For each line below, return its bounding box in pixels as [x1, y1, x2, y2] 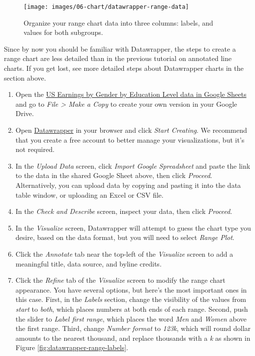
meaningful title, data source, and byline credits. [15, 258, 162, 268]
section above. [4, 72, 46, 83]
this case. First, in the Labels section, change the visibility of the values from [15, 294, 246, 304]
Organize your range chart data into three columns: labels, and [24, 17, 213, 28]
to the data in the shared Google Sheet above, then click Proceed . [15, 170, 212, 180]
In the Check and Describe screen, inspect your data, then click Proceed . [15, 206, 232, 216]
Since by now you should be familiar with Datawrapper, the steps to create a [4, 43, 236, 54]
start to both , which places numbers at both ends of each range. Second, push [15, 303, 248, 314]
